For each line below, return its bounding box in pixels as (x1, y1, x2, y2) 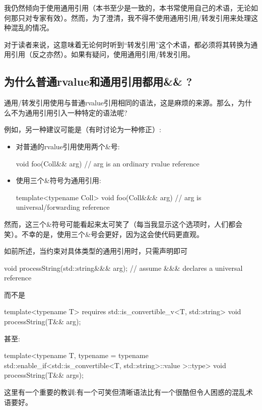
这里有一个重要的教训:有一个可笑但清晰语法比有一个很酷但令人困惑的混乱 (4, 387, 246, 397)
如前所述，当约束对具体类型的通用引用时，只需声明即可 (4, 246, 187, 256)
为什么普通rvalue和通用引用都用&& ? (4, 74, 192, 89)
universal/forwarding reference (16, 202, 110, 212)
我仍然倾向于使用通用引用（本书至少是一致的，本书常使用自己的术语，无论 (4, 3, 251, 13)
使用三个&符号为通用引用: (16, 175, 101, 186)
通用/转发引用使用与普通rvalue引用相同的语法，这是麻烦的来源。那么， (4, 97, 238, 108)
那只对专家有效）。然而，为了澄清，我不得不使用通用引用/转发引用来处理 (11, 12, 251, 23)
